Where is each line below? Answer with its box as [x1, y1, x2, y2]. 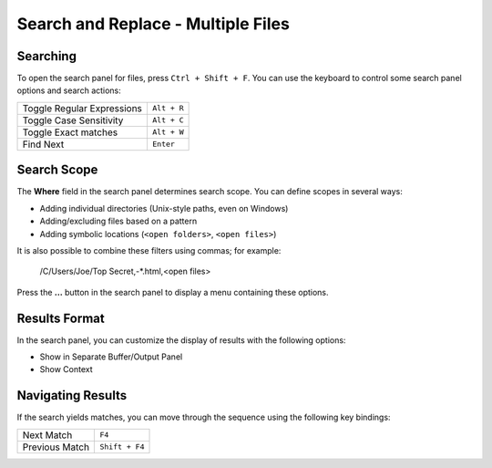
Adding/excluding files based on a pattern [39, 215, 198, 227]
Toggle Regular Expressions [22, 101, 143, 114]
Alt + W [151, 128, 184, 137]
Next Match [22, 429, 73, 442]
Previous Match [22, 441, 90, 453]
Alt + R [151, 103, 184, 113]
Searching [16, 48, 77, 64]
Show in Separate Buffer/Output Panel [39, 351, 183, 362]
